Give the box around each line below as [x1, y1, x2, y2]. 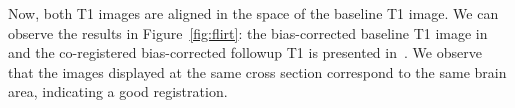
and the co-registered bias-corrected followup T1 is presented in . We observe [8, 42, 482, 63]
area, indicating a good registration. [8, 81, 228, 102]
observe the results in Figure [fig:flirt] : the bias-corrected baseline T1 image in [8, 22, 488, 43]
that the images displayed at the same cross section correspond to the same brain [8, 61, 507, 82]
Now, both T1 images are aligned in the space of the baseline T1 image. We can [8, 3, 499, 23]
